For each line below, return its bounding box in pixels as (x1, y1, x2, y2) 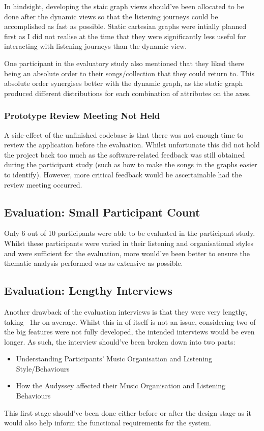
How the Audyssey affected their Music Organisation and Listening (16, 380, 226, 391)
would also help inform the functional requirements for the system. (4, 417, 212, 428)
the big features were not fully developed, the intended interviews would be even (4, 326, 255, 337)
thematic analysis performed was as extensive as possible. (4, 258, 183, 268)
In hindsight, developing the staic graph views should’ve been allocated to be (4, 1, 244, 11)
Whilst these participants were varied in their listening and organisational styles (4, 237, 253, 248)
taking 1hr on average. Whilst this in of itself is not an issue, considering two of (4, 316, 256, 327)
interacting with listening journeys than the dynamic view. (4, 41, 187, 51)
